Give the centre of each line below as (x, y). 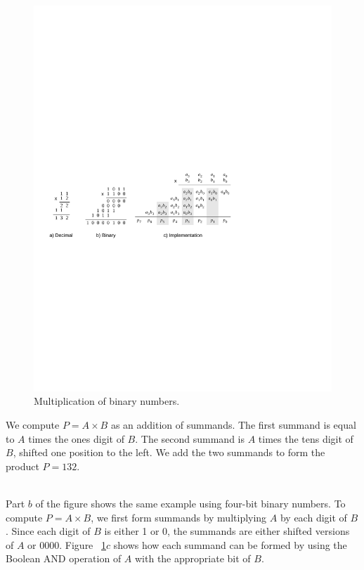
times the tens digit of (306, 438)
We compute (33, 425)
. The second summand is (190, 438)
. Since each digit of (48, 531)
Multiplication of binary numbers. (107, 401)
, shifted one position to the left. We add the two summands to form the (169, 452)
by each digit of (313, 517)
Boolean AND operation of (64, 558)
